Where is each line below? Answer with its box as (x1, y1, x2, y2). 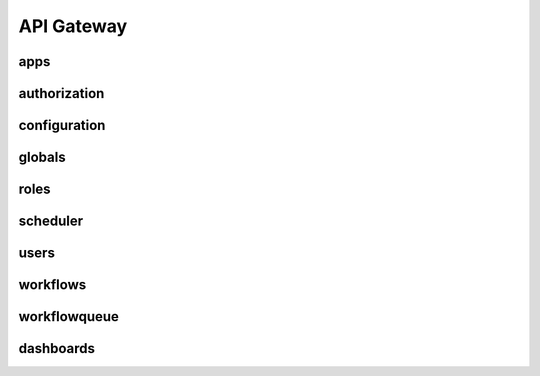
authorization (18, 85, 105, 102)
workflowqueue (18, 308, 120, 325)
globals (18, 149, 66, 166)
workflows (18, 276, 87, 294)
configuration (18, 117, 106, 134)
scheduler (18, 213, 84, 230)
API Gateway (18, 15, 128, 37)
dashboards (18, 340, 95, 357)
